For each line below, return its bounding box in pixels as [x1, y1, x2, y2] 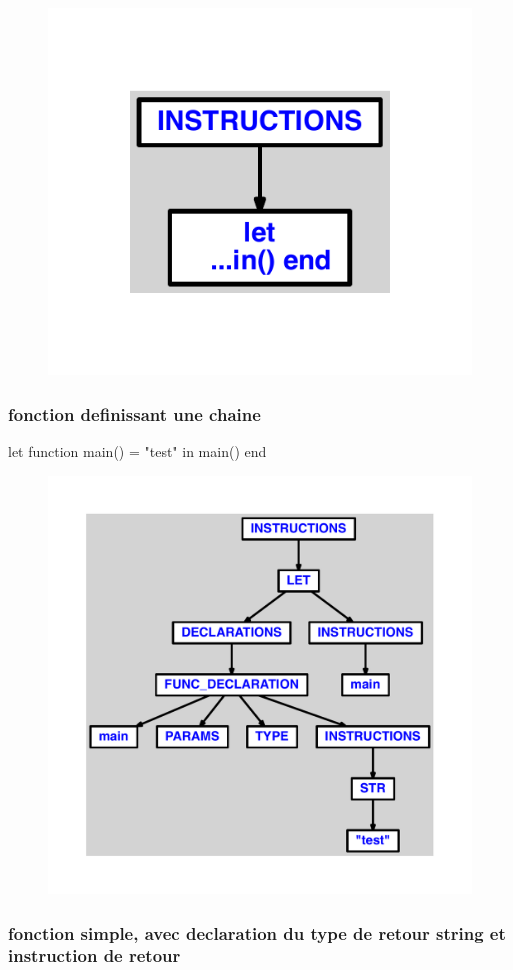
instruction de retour [8, 943, 181, 968]
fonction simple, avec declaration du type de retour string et [8, 920, 506, 945]
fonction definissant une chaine [8, 401, 261, 426]
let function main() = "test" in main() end [8, 441, 267, 462]
